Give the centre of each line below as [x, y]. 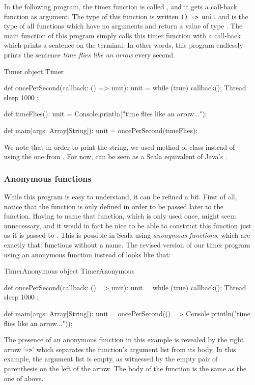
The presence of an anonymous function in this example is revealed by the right [124, 340]
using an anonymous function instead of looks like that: [87, 254]
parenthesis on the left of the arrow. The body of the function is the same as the [125, 368]
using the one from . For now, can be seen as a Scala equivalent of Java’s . [116, 156]
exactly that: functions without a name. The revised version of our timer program [127, 244]
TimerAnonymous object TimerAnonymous [69, 271]
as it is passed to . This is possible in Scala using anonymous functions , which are [127, 235]
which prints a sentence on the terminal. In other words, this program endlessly [124, 45]
